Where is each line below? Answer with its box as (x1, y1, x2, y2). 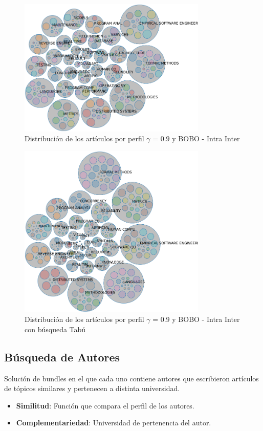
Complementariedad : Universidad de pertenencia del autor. (16, 417, 211, 428)
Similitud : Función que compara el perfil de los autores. (16, 400, 194, 411)
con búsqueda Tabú (25, 324, 86, 334)
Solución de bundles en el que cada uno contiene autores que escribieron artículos (4, 373, 259, 383)
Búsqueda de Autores (4, 349, 120, 364)
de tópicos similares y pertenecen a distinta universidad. (4, 383, 180, 394)
